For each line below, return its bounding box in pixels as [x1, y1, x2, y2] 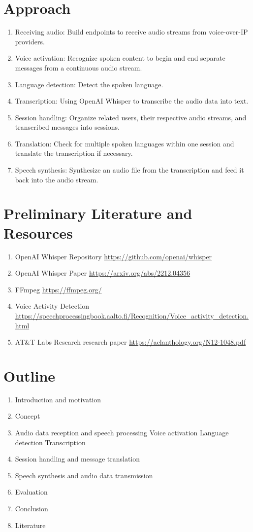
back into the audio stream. [15, 174, 98, 184]
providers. [15, 36, 45, 46]
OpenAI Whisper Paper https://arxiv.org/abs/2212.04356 [15, 268, 190, 278]
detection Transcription [15, 437, 86, 447]
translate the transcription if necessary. [15, 148, 133, 158]
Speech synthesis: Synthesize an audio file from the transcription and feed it [15, 165, 244, 175]
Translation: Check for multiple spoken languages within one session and [15, 138, 234, 148]
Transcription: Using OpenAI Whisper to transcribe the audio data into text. [15, 96, 249, 106]
